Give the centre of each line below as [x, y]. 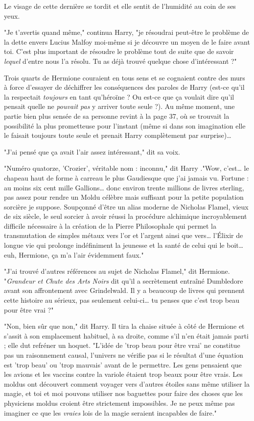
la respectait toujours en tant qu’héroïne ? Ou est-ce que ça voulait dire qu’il [119, 96]
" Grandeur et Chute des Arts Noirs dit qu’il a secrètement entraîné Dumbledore [124, 280]
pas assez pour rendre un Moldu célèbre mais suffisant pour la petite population [124, 197]
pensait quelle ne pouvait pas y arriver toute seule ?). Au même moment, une [119, 106]
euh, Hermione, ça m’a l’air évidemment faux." [74, 254]
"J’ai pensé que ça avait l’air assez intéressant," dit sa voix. [92, 151]
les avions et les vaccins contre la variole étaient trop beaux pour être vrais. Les [123, 374]
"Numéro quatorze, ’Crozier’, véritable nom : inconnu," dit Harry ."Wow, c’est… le [127, 168]
